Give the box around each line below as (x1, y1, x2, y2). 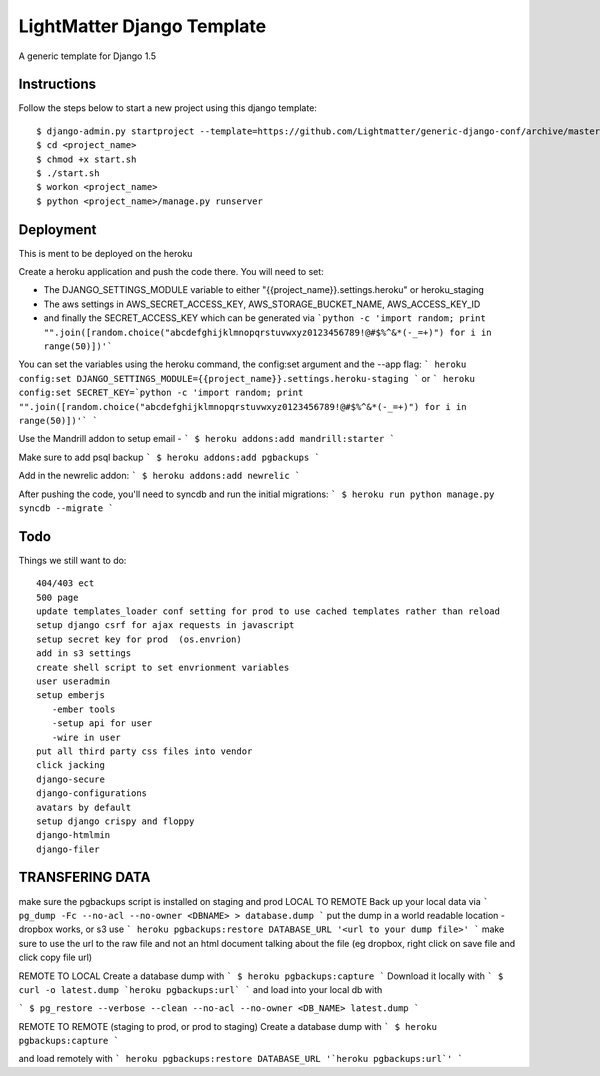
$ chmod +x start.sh (36, 153, 137, 165)
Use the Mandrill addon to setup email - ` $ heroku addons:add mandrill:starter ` (18, 433, 395, 445)
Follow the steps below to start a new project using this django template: (18, 102, 317, 114)
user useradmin (36, 675, 111, 687)
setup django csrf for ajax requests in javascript (36, 620, 295, 631)
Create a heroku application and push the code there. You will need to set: (18, 266, 324, 278)
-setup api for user (51, 718, 153, 729)
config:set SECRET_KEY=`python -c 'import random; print (18, 387, 304, 399)
